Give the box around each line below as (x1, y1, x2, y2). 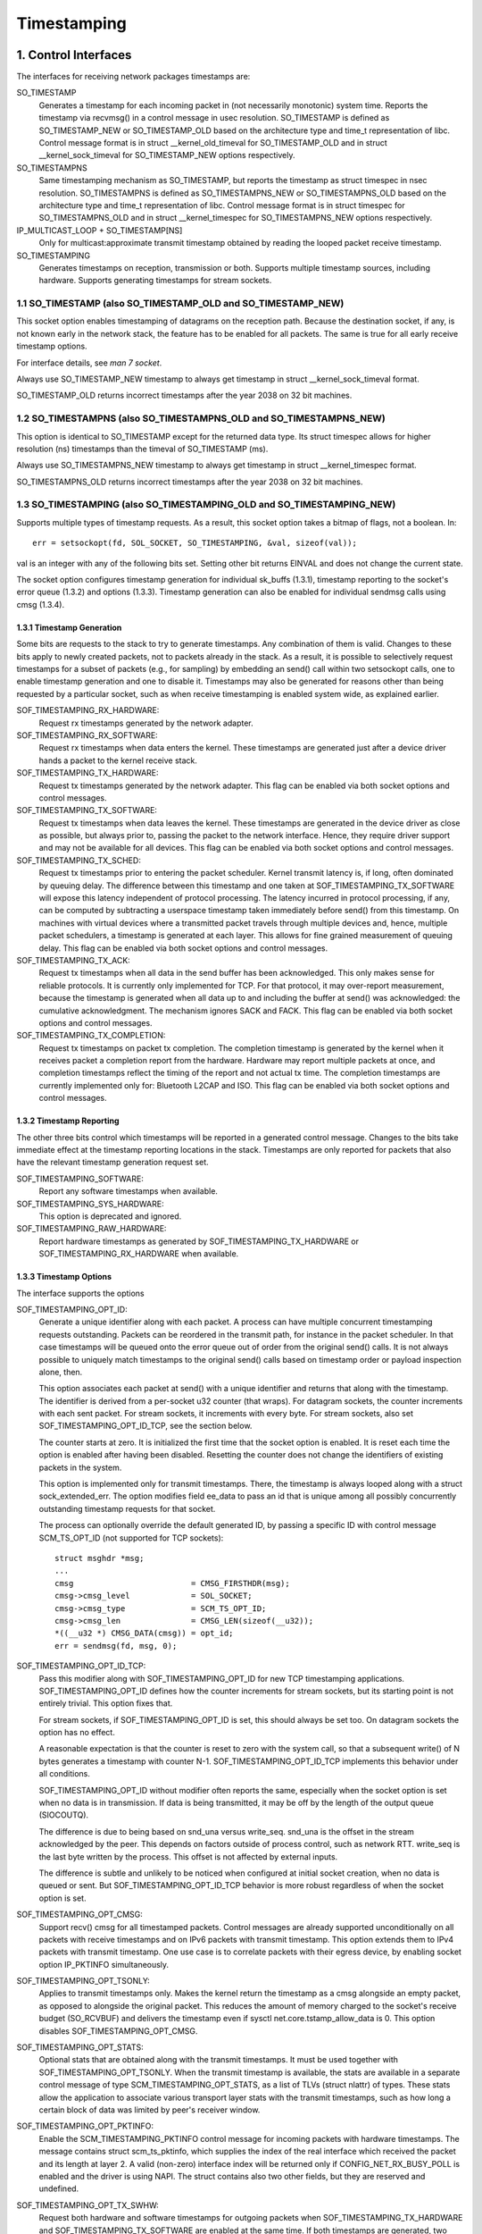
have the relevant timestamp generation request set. (16, 1157, 209, 1168)
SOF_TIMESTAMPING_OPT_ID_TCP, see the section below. (38, 1421, 253, 1432)
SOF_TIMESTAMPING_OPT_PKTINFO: (16, 2121, 154, 2131)
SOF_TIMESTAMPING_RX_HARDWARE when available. (38, 1248, 239, 1259)
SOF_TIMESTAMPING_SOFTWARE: (16, 1173, 145, 1184)
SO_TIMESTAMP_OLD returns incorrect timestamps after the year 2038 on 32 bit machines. (16, 390, 353, 401)
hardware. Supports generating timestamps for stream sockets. (38, 275, 272, 286)
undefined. (38, 2183, 79, 2194)
